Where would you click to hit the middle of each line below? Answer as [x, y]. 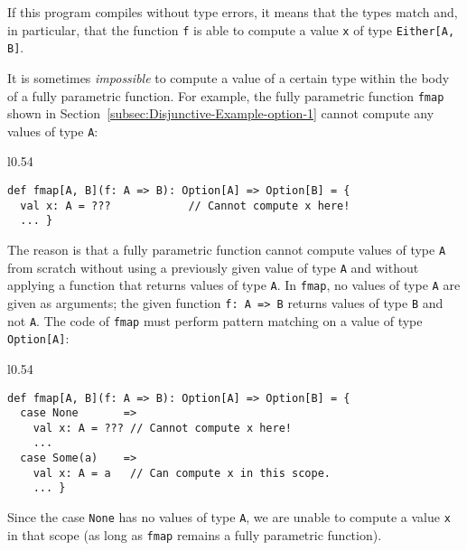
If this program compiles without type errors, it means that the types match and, [233, 12]
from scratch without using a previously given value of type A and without [213, 267]
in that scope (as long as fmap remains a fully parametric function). [195, 534]
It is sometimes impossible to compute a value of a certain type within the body [229, 77]
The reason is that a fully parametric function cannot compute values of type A [227, 249]
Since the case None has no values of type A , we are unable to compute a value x [229, 517]
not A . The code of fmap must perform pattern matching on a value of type [215, 320]
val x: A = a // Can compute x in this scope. [182, 473]
